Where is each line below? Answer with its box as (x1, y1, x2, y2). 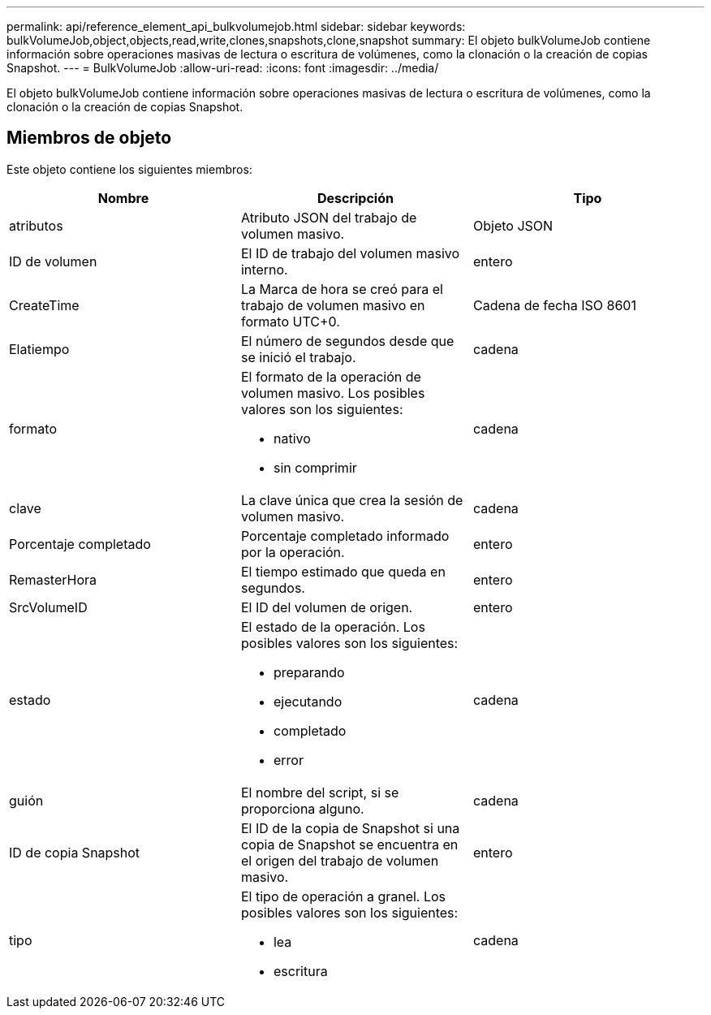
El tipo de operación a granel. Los (240, 888, 446, 905)
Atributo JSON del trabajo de (240, 209, 417, 226)
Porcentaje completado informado (240, 527, 450, 544)
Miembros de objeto (6, 127, 172, 149)
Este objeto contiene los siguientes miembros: (6, 162, 252, 176)
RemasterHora (9, 571, 97, 588)
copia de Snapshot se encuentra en (240, 836, 459, 853)
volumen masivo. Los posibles (240, 384, 425, 401)
